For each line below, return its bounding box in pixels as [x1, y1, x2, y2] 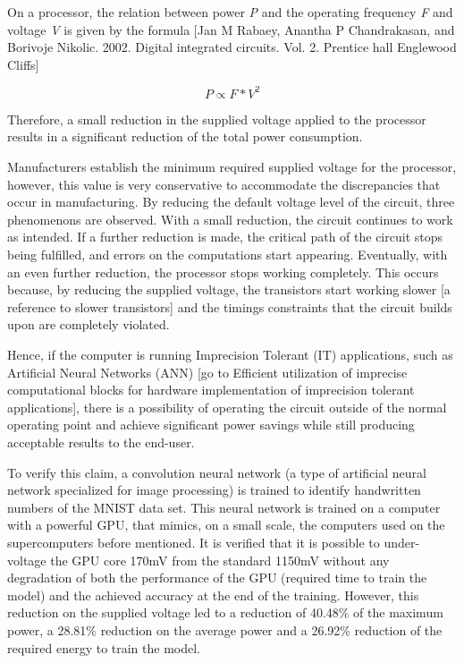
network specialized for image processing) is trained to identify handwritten [7, 480, 421, 499]
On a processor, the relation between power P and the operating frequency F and [7, 3, 453, 21]
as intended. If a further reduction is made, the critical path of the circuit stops [7, 227, 443, 246]
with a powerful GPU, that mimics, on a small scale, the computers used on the [7, 515, 445, 534]
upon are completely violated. [7, 315, 170, 334]
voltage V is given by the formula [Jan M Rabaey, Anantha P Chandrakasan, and [7, 20, 455, 38]
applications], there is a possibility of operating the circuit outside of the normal [7, 397, 447, 416]
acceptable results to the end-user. [7, 432, 195, 451]
